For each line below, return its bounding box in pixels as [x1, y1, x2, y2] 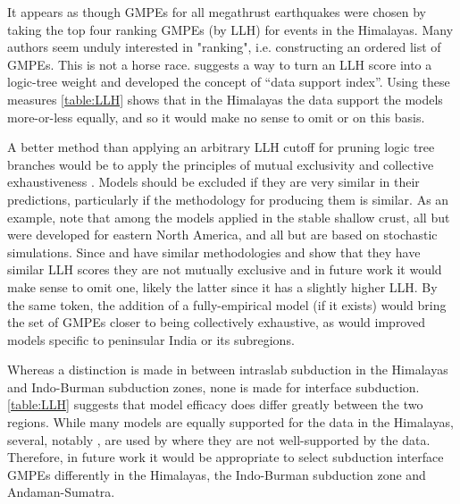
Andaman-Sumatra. [7, 483, 115, 501]
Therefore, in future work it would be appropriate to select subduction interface [7, 448, 444, 466]
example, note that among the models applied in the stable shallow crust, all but [7, 207, 450, 226]
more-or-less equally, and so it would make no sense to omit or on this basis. [7, 107, 425, 126]
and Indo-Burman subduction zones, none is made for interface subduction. [7, 377, 420, 396]
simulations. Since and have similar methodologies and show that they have [7, 242, 421, 261]
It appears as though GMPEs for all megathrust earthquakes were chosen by [7, 3, 426, 21]
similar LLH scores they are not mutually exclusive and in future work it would [7, 260, 442, 279]
